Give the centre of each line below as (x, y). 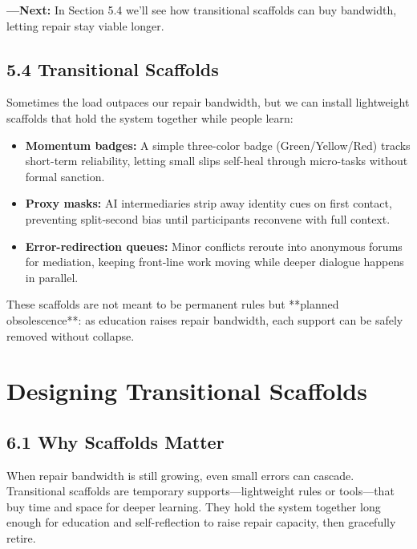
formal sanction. (65, 176)
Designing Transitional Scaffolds (187, 391)
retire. (21, 538)
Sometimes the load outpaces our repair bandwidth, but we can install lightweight (208, 102)
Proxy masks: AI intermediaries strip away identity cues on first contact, (208, 203)
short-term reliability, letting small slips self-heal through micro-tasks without (217, 161)
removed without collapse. (71, 335)
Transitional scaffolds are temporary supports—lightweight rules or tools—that (200, 491)
